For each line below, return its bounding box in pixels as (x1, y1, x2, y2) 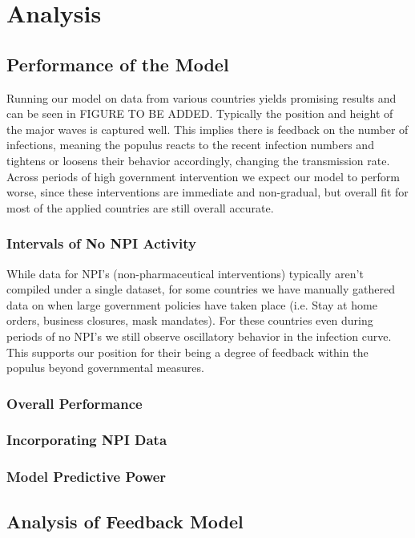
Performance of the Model (6, 51, 229, 76)
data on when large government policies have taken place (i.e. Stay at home (6, 296, 377, 313)
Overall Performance (6, 393, 143, 413)
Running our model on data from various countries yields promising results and (6, 89, 397, 106)
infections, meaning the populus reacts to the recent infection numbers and (6, 136, 374, 153)
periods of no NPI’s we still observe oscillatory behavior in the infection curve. (6, 327, 392, 344)
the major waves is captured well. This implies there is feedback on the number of (6, 120, 409, 137)
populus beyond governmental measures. (6, 359, 204, 376)
